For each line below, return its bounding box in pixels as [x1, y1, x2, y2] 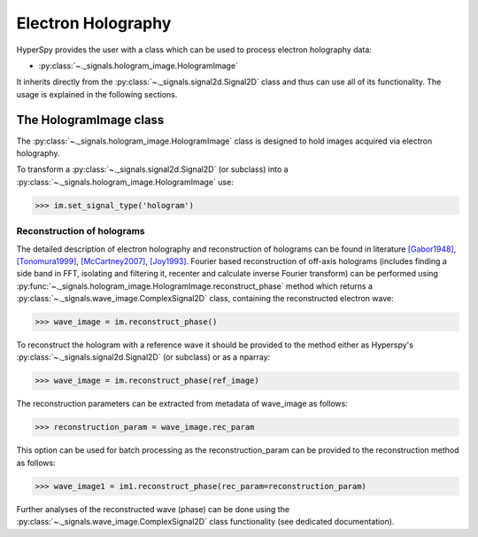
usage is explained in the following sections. [16, 89, 178, 99]
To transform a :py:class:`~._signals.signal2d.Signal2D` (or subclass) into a [16, 164, 289, 175]
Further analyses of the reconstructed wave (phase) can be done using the [16, 503, 290, 514]
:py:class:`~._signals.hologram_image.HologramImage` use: [16, 176, 234, 187]
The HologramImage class [16, 112, 165, 128]
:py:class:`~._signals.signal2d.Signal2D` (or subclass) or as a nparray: [16, 352, 271, 362]
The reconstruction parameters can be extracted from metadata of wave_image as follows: [16, 399, 349, 409]
